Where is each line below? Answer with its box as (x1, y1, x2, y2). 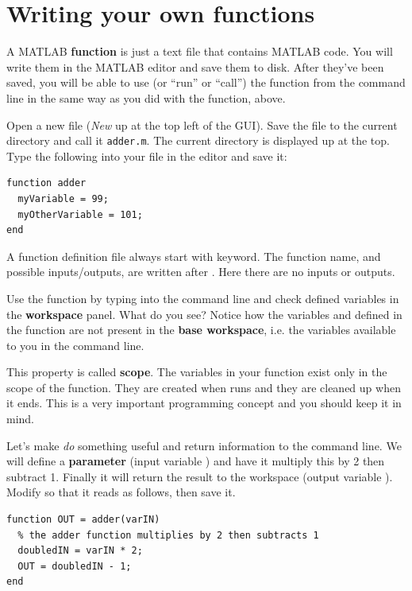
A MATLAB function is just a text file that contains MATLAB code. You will (6, 43, 393, 60)
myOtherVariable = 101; (17, 208, 143, 220)
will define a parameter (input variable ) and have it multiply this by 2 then (6, 453, 385, 469)
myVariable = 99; (17, 192, 109, 204)
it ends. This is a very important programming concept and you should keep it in (6, 395, 402, 411)
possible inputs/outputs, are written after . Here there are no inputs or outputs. (6, 263, 395, 280)
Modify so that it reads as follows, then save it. (6, 484, 236, 500)
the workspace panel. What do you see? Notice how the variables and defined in (6, 305, 402, 322)
